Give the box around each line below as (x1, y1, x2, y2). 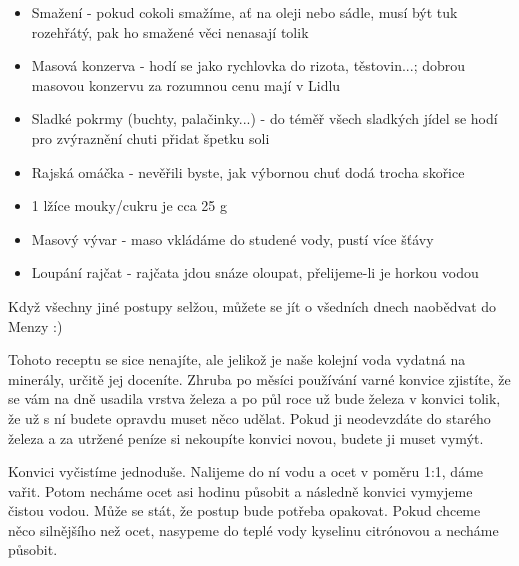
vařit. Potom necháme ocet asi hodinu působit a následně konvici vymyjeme (8, 480, 473, 501)
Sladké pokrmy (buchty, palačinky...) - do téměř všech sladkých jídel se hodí (31, 108, 498, 129)
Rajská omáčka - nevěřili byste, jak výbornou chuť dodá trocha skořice (31, 161, 465, 182)
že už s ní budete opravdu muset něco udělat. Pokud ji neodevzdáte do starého (8, 407, 491, 428)
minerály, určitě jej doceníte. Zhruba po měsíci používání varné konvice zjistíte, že (8, 368, 511, 389)
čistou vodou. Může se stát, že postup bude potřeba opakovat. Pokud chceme (8, 500, 481, 521)
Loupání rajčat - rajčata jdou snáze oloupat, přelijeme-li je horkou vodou (31, 262, 479, 283)
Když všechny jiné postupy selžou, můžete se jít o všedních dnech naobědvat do (8, 295, 497, 316)
